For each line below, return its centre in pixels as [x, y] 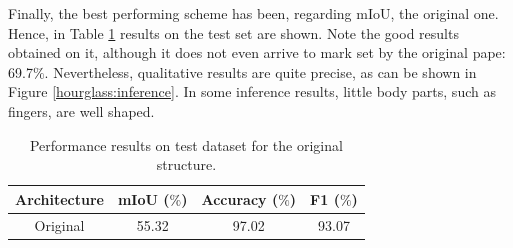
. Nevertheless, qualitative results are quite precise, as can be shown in [260, 71]
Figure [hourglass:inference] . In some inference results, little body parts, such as [252, 91]
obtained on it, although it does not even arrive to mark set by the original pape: [257, 52]
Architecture [59, 198]
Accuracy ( [240, 198]
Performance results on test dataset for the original [186, 144]
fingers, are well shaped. [81, 110]
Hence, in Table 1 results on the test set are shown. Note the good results [233, 32]
